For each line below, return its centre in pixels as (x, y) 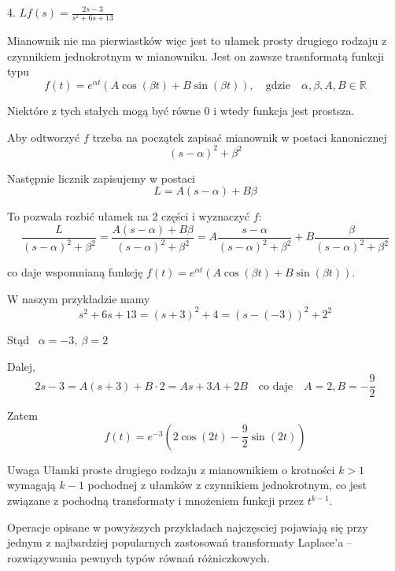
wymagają (31, 485)
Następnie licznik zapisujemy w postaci (101, 178)
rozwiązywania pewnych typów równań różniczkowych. (138, 557)
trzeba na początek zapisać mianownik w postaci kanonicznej (240, 137)
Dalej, (21, 366)
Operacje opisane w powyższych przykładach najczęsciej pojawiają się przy (188, 527)
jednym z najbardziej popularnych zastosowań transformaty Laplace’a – (180, 542)
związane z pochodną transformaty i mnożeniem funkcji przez (156, 500)
